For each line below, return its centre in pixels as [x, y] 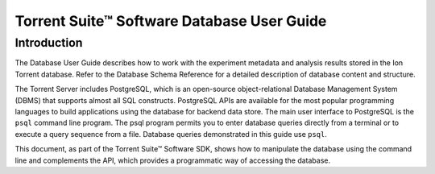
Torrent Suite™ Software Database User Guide [171, 21]
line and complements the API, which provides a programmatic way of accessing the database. [173, 160]
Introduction [49, 43]
